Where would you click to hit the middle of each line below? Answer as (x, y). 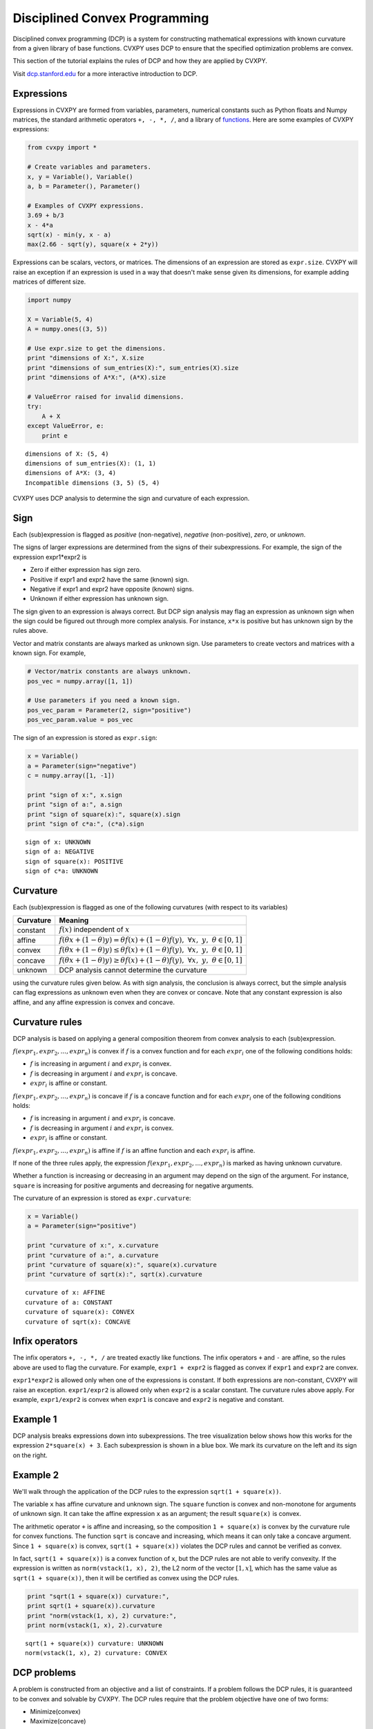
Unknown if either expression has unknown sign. (99, 599)
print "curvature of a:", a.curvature (93, 1255)
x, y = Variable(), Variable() (80, 177)
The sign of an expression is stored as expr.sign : (85, 738)
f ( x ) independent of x (95, 930)
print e (55, 435)
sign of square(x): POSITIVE (74, 861)
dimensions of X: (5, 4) (67, 454)
